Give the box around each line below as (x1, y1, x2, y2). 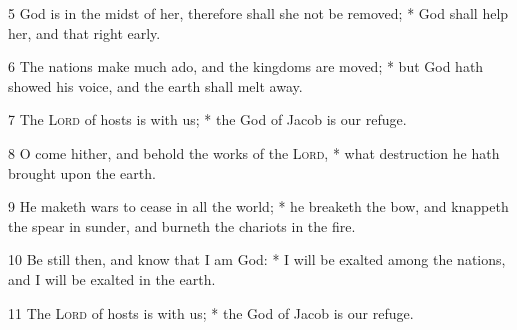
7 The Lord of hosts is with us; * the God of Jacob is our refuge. (8, 109, 407, 130)
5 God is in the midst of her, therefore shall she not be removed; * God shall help (8, 3, 509, 23)
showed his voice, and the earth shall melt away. (8, 75, 303, 96)
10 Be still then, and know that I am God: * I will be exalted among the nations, (8, 249, 506, 270)
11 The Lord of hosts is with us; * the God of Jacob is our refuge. (8, 302, 414, 323)
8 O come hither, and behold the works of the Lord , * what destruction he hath (8, 142, 500, 163)
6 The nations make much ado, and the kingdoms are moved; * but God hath (8, 56, 484, 77)
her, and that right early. (8, 22, 161, 43)
